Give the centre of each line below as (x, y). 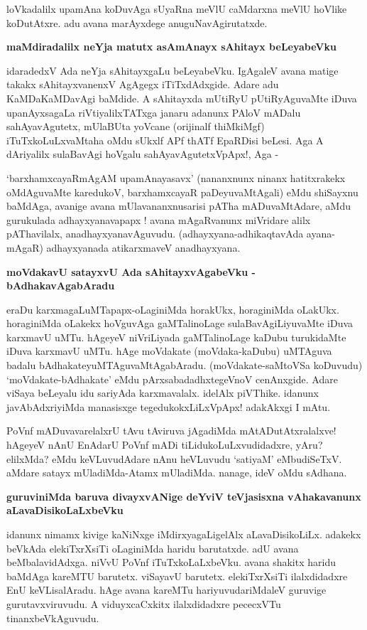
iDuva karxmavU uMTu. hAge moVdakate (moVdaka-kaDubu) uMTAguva (169, 351)
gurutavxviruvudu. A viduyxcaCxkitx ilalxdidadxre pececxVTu (144, 603)
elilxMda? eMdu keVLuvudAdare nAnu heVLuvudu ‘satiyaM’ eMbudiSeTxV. (174, 458)
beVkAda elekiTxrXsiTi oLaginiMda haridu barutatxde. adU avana (153, 548)
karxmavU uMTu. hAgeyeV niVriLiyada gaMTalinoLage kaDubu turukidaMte (176, 337)
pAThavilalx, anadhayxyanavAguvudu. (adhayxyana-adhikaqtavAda (155, 234)
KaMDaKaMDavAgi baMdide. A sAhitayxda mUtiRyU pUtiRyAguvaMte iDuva (182, 98)
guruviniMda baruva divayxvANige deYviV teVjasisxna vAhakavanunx (184, 496)
